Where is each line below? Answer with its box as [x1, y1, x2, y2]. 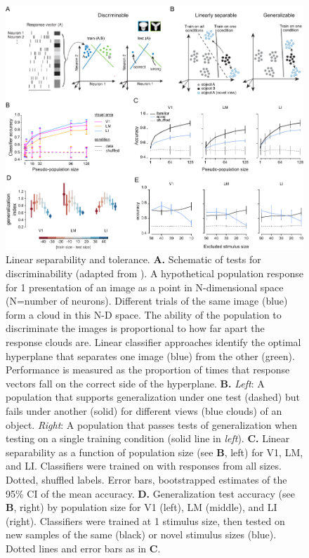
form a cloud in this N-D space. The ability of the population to [6, 307, 282, 321]
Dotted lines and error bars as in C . [6, 540, 161, 555]
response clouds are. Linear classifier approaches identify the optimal [6, 335, 301, 350]
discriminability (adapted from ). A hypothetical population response [6, 266, 303, 281]
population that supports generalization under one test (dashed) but [6, 390, 300, 404]
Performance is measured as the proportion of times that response [6, 362, 290, 377]
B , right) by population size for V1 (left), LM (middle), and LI [6, 500, 277, 514]
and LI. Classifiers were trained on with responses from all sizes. [6, 458, 282, 473]
